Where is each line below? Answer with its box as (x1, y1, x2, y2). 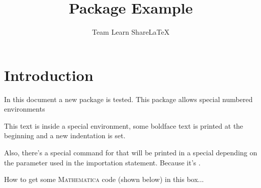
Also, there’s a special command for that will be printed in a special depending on (4, 147, 257, 158)
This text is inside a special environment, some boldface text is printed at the (4, 120, 243, 131)
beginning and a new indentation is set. (4, 130, 126, 141)
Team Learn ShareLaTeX (92, 27, 170, 37)
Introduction (4, 64, 94, 85)
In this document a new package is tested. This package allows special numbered (4, 93, 253, 104)
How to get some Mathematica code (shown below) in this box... (4, 174, 204, 184)
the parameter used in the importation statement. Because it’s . (4, 157, 201, 167)
